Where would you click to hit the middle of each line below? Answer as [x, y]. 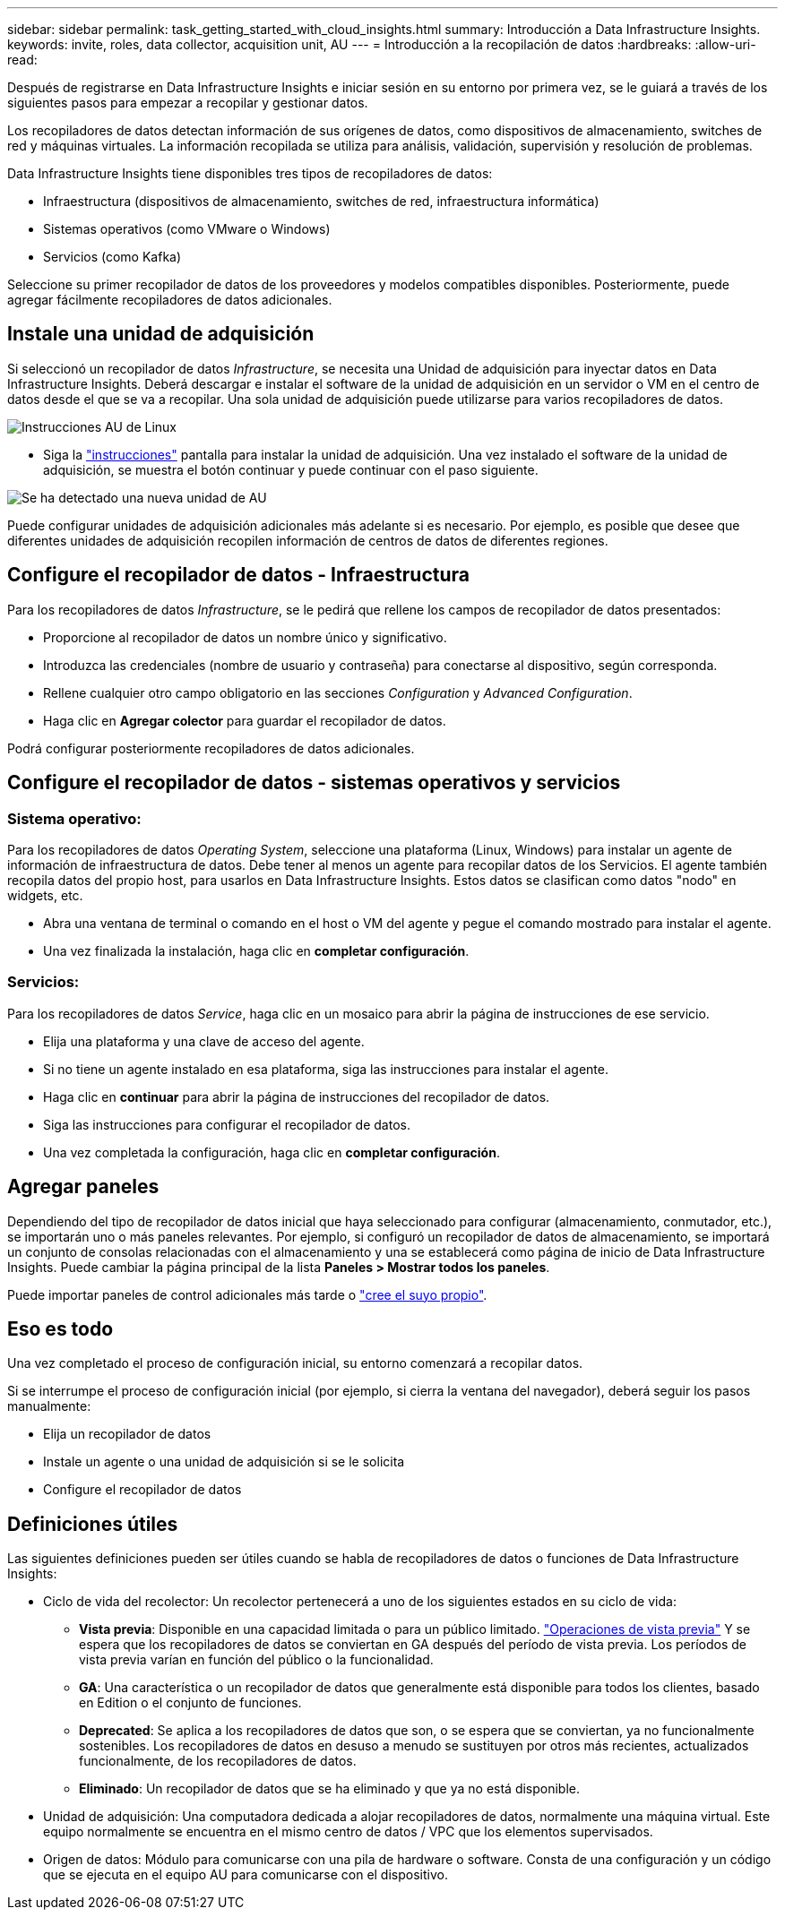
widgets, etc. [45, 895]
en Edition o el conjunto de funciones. [190, 1703]
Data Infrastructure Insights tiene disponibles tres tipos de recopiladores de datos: [250, 173]
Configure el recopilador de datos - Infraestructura [238, 575]
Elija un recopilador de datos [127, 1434]
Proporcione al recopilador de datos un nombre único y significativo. [245, 637]
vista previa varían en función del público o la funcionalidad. [256, 1660]
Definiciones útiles [93, 1524]
